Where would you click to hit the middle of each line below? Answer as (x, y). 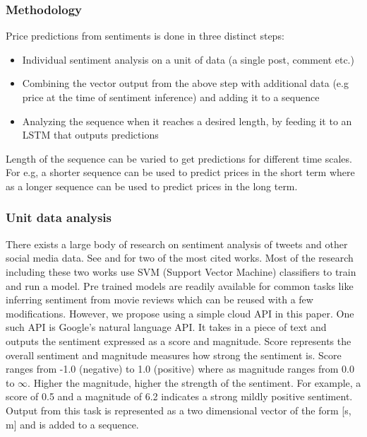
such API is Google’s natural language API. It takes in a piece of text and (166, 327)
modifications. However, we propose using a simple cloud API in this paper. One (180, 313)
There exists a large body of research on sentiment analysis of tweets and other (177, 244)
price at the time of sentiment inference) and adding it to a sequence (171, 97)
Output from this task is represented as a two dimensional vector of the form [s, (179, 410)
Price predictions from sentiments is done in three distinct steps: (145, 36)
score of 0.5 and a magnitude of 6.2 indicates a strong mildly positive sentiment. (179, 396)
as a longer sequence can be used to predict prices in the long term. (152, 186)
